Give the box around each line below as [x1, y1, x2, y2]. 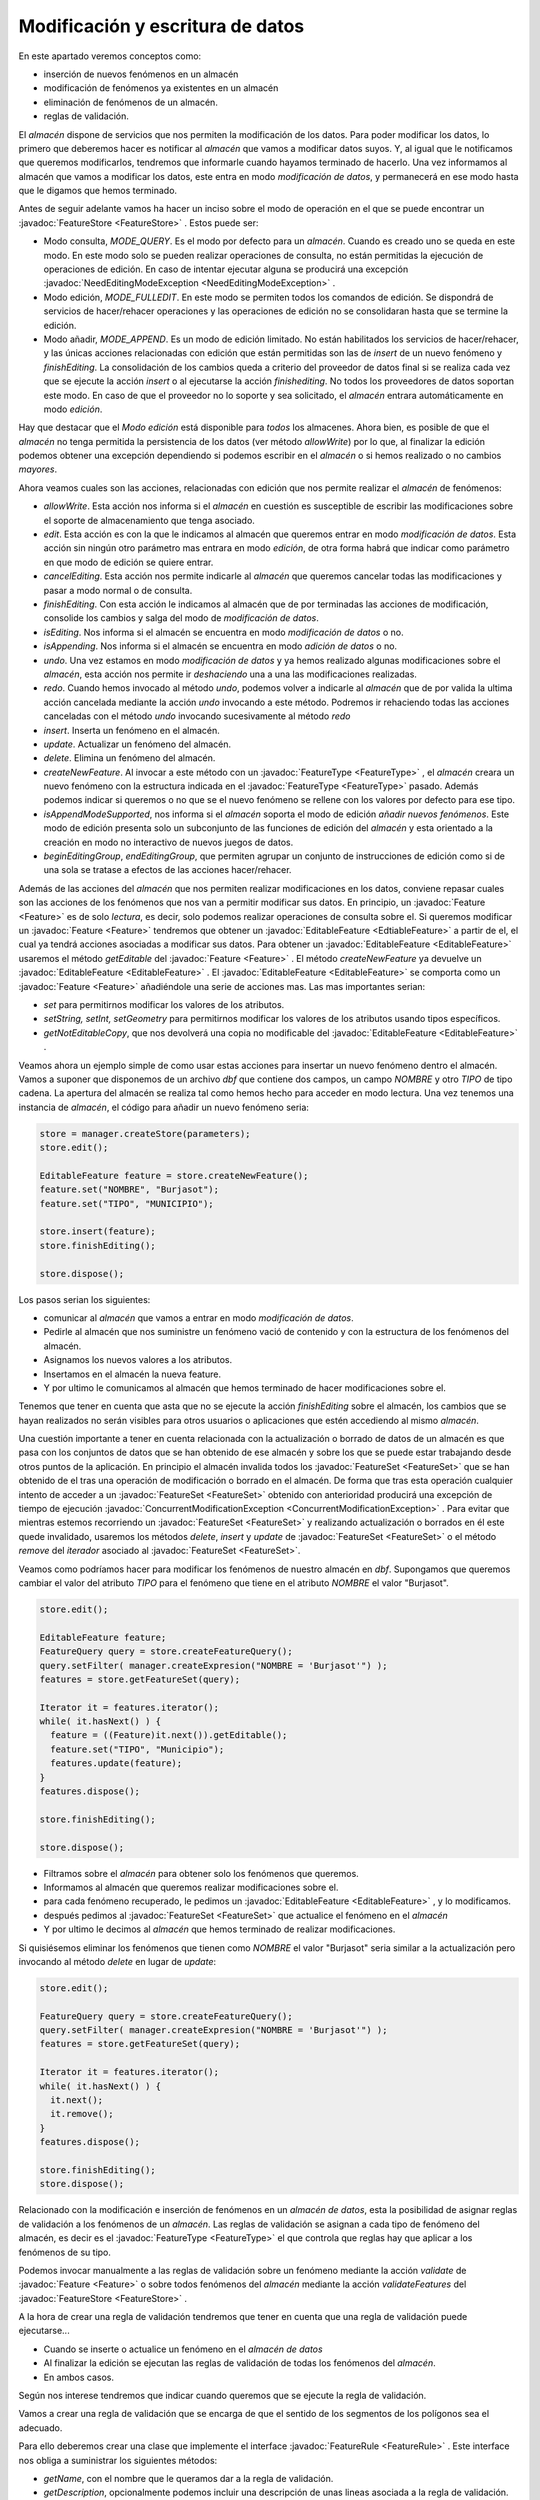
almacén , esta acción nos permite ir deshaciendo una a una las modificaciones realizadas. [43, 668, 417, 680]
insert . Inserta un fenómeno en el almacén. [43, 724, 220, 736]
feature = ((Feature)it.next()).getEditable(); [50, 1730, 288, 1741]
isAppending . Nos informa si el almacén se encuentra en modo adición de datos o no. [43, 640, 398, 652]
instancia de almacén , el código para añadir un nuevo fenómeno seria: [18, 1101, 310, 1113]
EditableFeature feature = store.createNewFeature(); [39, 1170, 309, 1181]
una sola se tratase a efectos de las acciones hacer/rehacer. [43, 864, 292, 876]
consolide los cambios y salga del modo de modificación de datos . [43, 612, 320, 624]
